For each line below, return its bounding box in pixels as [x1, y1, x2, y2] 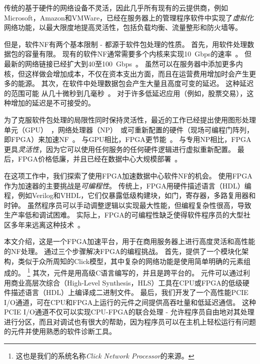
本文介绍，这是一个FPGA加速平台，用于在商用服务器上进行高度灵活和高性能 [4, 236, 255, 246]
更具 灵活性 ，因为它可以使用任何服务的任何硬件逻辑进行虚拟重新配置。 [4, 143, 235, 154]
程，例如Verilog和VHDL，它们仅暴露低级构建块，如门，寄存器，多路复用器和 [4, 190, 256, 200]
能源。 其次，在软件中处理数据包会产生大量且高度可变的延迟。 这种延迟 [17, 78, 254, 88]
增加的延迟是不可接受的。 [10, 97, 95, 108]
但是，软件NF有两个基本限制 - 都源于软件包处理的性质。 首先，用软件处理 [4, 38, 247, 49]
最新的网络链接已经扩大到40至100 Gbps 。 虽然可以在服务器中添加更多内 [4, 58, 243, 68]
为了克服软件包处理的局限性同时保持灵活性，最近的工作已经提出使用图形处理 [4, 114, 256, 124]
